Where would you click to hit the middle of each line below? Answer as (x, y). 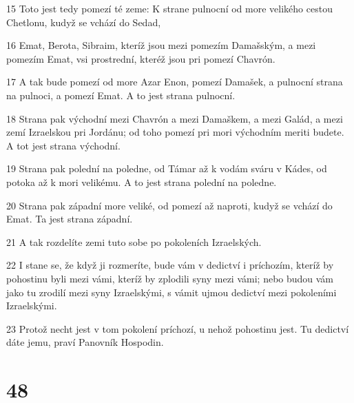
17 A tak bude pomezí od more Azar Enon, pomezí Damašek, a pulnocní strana (175, 82)
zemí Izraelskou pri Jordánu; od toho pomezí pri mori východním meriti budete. (175, 132)
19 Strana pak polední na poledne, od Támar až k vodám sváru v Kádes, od (167, 168)
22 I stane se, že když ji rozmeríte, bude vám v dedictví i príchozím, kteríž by (170, 265)
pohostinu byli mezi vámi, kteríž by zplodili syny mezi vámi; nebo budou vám (170, 278)
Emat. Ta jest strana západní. (70, 219)
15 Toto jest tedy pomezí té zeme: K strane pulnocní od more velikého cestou (169, 8)
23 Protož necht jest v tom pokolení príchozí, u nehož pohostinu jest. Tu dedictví (178, 328)
